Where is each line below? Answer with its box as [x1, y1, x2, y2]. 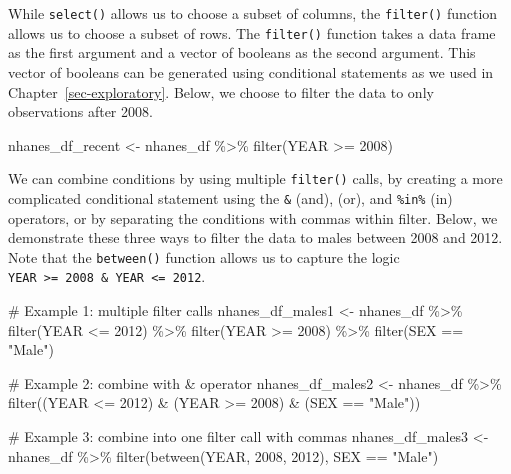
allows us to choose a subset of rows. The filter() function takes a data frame [8, 22, 496, 43]
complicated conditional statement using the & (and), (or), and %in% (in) [8, 187, 453, 208]
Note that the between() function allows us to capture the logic [8, 246, 400, 267]
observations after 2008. [8, 101, 153, 122]
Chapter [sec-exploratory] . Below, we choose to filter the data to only [8, 81, 434, 102]
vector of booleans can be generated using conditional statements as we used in [8, 61, 494, 82]
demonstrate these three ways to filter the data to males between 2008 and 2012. [8, 227, 503, 248]
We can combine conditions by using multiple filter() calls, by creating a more [8, 168, 503, 189]
